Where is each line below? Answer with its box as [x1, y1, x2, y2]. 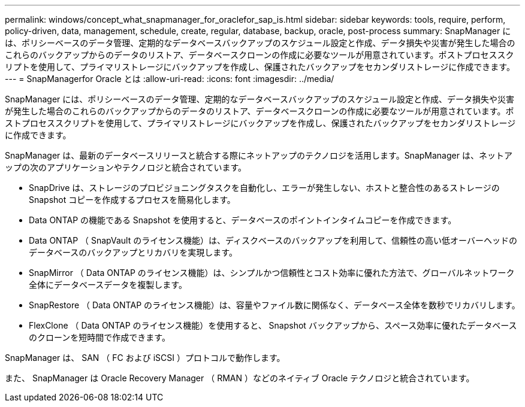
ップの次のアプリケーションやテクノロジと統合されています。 [5, 162, 247, 172]
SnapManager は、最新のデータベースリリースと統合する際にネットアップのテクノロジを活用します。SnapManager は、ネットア [5, 150, 512, 160]
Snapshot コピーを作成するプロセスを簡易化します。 [29, 195, 236, 205]
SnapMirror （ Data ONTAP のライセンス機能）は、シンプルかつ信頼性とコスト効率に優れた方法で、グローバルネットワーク [29, 268, 515, 278]
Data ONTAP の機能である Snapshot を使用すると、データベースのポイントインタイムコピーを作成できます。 [29, 215, 457, 225]
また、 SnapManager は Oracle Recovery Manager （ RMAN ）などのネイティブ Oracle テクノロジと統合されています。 [5, 373, 475, 383]
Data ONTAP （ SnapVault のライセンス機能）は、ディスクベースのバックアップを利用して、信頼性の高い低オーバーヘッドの [29, 235, 517, 245]
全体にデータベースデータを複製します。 [29, 280, 187, 290]
